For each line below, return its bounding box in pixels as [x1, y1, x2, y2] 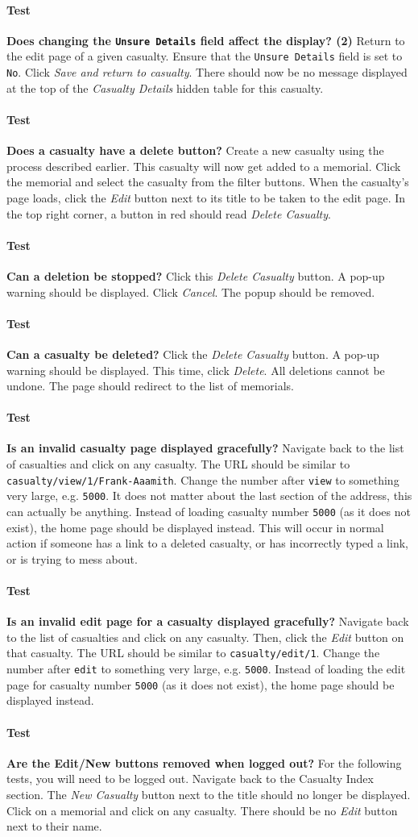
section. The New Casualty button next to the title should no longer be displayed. [6, 785, 411, 802]
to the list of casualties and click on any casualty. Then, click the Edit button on [6, 628, 404, 645]
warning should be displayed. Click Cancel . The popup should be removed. [6, 283, 375, 300]
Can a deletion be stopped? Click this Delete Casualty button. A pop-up [6, 267, 385, 284]
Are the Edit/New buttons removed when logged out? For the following [6, 754, 402, 771]
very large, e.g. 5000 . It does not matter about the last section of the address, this [6, 487, 412, 504]
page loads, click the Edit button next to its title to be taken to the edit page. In [6, 189, 406, 206]
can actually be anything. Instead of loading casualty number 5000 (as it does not [6, 502, 411, 519]
